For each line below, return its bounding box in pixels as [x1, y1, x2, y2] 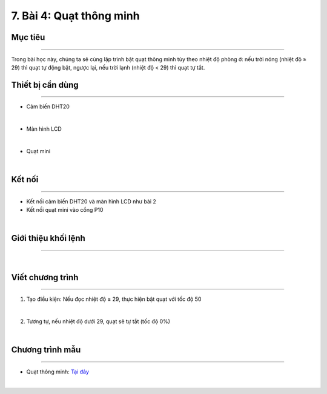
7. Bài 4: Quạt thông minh [11, 9, 140, 22]
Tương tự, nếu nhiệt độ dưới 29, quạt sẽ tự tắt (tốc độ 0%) [26, 318, 171, 325]
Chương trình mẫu [11, 345, 81, 355]
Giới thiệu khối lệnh [11, 233, 86, 243]
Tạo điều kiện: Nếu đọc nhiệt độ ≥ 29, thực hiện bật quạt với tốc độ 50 [26, 295, 202, 303]
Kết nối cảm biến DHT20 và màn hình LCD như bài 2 [26, 197, 157, 205]
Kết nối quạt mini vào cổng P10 [26, 206, 104, 214]
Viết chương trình [11, 272, 79, 283]
